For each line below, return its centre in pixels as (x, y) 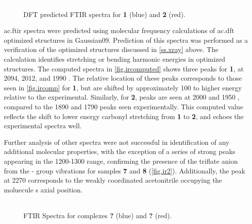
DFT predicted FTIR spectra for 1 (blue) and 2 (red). (104, 14)
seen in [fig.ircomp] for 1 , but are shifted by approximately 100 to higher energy (123, 87)
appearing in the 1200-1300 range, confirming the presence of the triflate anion (121, 161)
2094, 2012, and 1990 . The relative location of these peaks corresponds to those (123, 78)
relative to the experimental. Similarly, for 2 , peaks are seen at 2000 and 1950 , (122, 97)
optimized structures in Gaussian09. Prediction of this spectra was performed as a (126, 40)
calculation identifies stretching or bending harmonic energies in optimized (115, 59)
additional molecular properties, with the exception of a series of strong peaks (120, 151)
